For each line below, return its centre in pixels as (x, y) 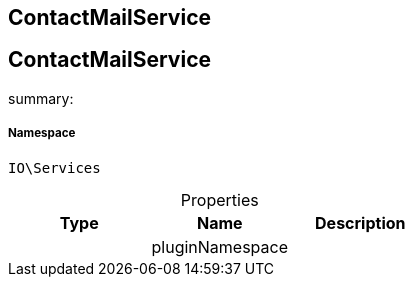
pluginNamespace (220, 246)
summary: (41, 98)
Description (360, 222)
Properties (219, 199)
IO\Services (54, 167)
